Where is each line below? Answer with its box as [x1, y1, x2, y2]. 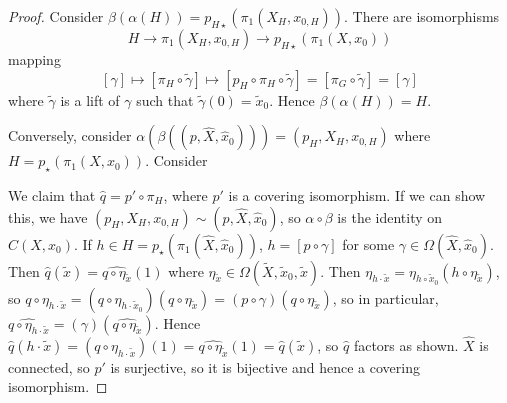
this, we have [8, 206, 88, 227]
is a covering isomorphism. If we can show [228, 184, 486, 205]
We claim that [8, 184, 96, 205]
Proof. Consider [8, 6, 104, 26]
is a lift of [60, 89, 120, 110]
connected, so [8, 356, 90, 377]
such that [136, 89, 194, 110]
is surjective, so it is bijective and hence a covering [110, 356, 420, 377]
